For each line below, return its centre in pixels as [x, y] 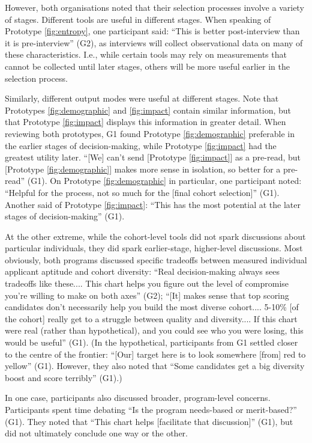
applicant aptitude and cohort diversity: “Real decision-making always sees [142, 271]
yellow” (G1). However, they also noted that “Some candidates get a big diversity [155, 366]
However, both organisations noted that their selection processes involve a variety [154, 7]
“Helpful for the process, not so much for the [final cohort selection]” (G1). [142, 192]
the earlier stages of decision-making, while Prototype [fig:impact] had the [141, 145]
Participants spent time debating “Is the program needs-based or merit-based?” [151, 409]
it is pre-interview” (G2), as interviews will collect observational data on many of [154, 42]
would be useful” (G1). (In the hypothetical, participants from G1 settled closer [151, 342]
